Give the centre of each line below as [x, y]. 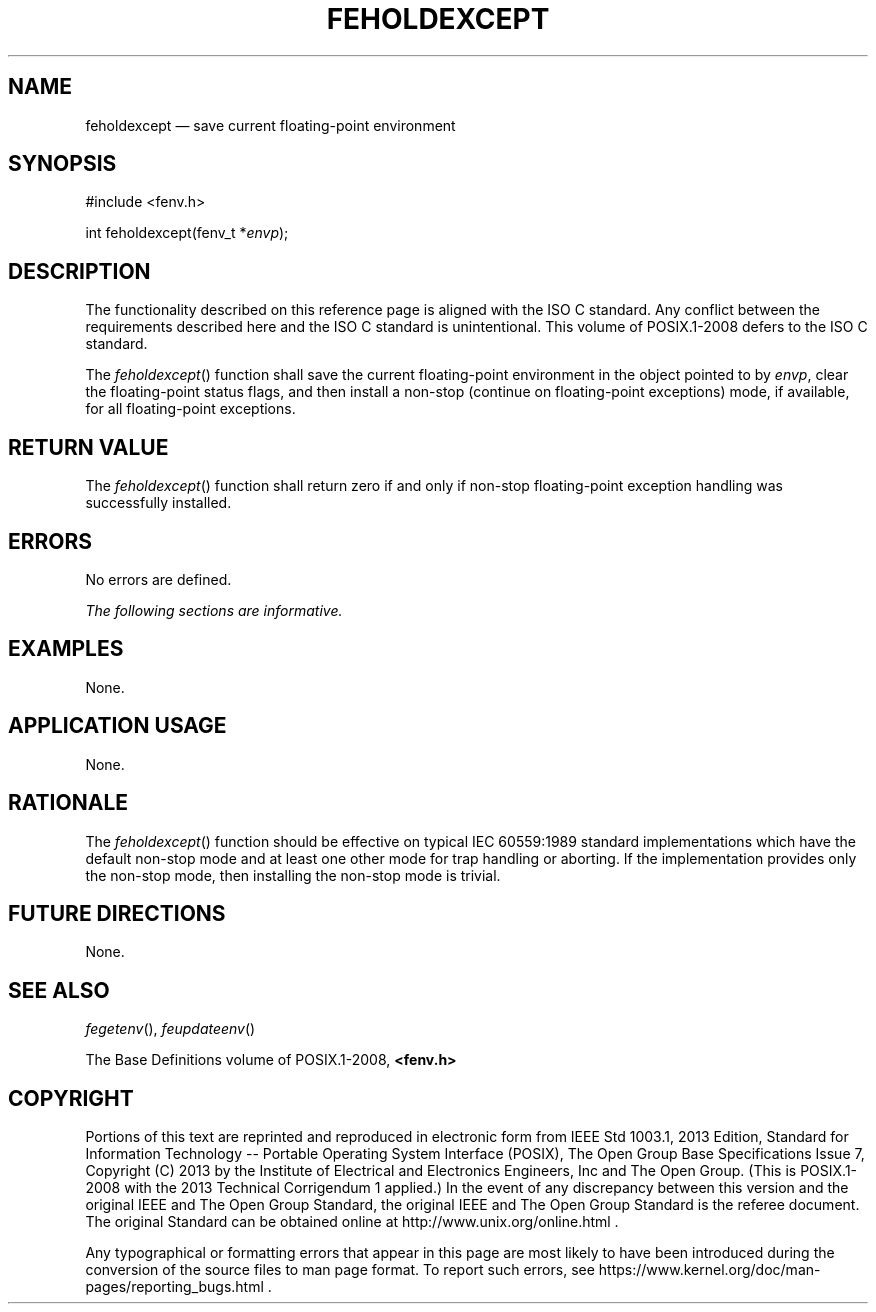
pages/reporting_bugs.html [174, 1287]
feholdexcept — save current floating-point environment [270, 125]
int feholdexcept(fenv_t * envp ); [187, 233]
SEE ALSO [59, 990]
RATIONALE [68, 803]
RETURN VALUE [88, 447]
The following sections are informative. [214, 610]
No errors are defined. [158, 579]
